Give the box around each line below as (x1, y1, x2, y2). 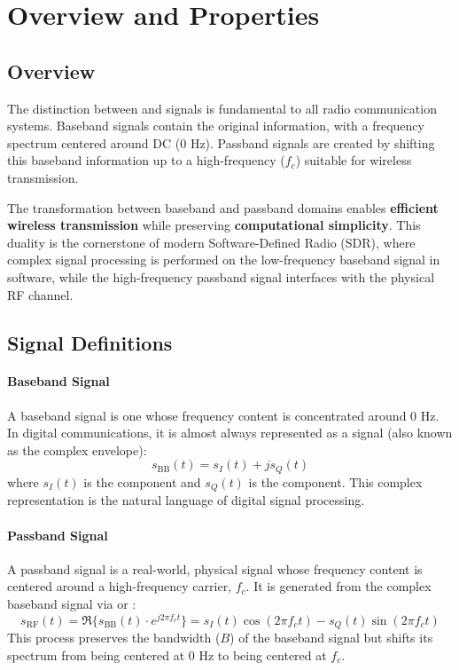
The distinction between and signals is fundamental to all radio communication (7, 99, 437, 117)
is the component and (83, 472, 201, 491)
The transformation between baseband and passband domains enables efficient (7, 198, 439, 217)
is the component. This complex (248, 472, 423, 491)
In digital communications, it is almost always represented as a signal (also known (7, 423, 453, 442)
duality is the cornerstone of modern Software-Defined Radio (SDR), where (7, 233, 416, 251)
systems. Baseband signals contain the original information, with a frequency (7, 116, 424, 135)
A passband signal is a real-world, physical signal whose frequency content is (7, 559, 423, 578)
